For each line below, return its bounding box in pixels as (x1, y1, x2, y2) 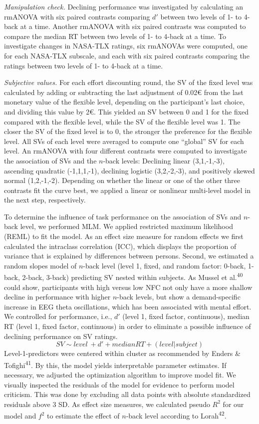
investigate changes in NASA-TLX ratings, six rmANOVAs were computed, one (4, 40, 248, 51)
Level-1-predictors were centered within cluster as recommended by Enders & (4, 348, 241, 358)
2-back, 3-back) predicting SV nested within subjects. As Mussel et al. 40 (22, 270, 243, 282)
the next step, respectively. (4, 194, 86, 205)
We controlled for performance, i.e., (4, 311, 112, 321)
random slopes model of (4, 260, 77, 270)
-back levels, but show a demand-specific (117, 291, 241, 302)
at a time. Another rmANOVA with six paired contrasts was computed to (20, 21, 246, 31)
